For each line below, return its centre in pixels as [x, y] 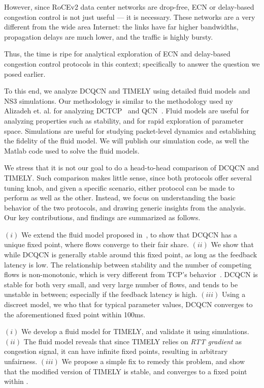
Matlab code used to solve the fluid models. [72, 150]
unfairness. [21, 361]
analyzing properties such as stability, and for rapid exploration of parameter [124, 120]
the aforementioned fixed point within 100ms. [75, 314]
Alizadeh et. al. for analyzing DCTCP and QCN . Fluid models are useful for [127, 111]
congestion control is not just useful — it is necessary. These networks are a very [130, 17]
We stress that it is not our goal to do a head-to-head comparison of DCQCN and [131, 168]
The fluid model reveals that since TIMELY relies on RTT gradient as [133, 341]
